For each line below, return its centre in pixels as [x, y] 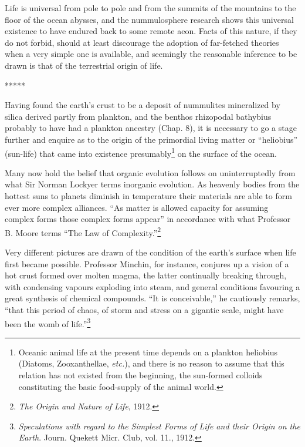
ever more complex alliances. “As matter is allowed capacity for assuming [137, 207]
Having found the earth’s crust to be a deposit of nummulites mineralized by [143, 105]
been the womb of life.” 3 [48, 322]
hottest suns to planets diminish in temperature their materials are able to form [148, 195]
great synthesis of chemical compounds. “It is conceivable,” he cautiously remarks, [152, 298]
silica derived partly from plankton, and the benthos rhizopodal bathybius [138, 116]
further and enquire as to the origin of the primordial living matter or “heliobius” [151, 139]
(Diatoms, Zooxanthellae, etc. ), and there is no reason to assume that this [151, 363]
